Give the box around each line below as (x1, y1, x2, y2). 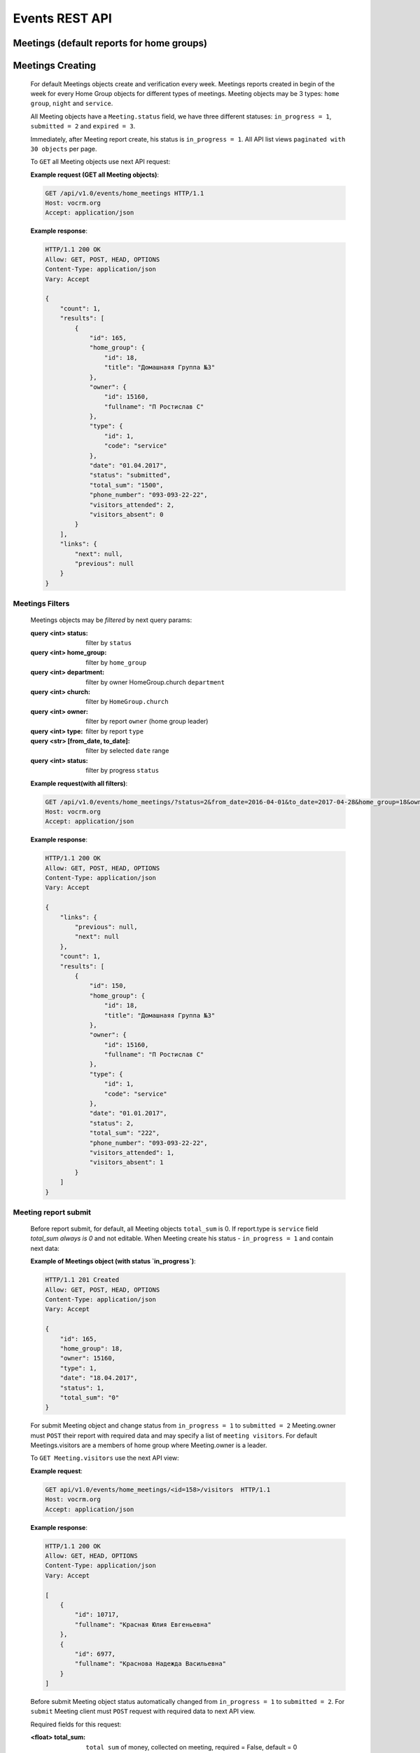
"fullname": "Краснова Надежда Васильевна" (74, 1660, 227, 1668)
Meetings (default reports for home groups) (13, 37, 208, 49)
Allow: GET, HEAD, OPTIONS (45, 1552, 138, 1559)
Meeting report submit (13, 1207, 91, 1217)
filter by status (85, 639, 132, 647)
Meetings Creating (13, 60, 97, 72)
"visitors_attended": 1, (89, 1149, 175, 1156)
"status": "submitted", (89, 471, 171, 480)
